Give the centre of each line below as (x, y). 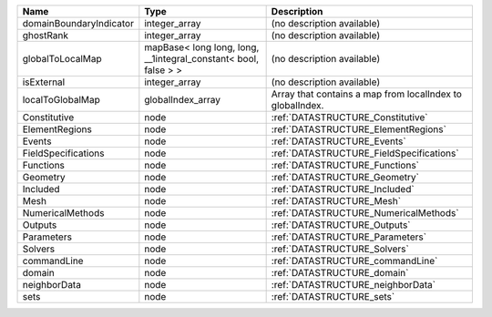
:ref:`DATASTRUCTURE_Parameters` (349, 237)
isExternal (44, 82)
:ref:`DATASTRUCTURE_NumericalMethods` (365, 213)
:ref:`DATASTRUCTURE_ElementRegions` (359, 129)
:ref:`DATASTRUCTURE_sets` (333, 297)
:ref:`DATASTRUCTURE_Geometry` (345, 177)
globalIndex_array (183, 100)
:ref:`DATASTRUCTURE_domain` (340, 273)
